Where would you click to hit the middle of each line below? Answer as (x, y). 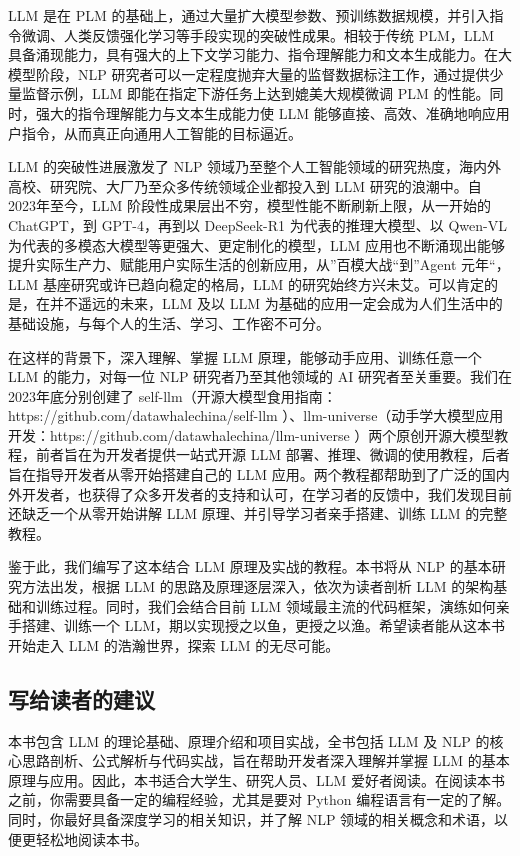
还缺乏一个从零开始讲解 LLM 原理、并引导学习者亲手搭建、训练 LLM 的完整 (258, 513)
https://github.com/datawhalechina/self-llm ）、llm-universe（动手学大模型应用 (256, 415)
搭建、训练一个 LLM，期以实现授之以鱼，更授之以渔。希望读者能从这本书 (263, 625)
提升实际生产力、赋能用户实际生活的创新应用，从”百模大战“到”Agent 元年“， (259, 264)
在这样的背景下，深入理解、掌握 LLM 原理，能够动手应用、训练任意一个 (245, 356)
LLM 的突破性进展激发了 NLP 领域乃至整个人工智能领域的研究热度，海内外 (255, 166)
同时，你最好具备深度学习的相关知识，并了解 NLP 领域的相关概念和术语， (251, 818)
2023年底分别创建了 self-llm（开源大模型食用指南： (172, 395)
